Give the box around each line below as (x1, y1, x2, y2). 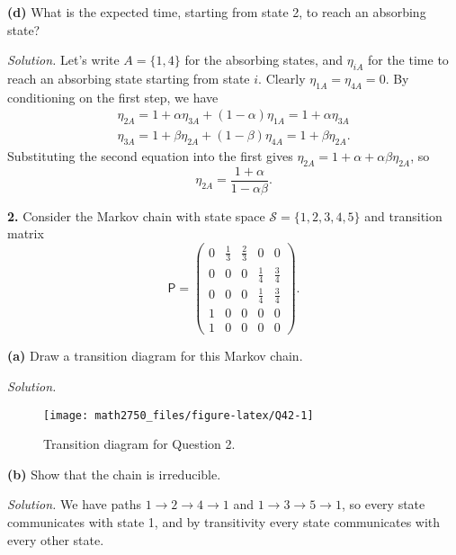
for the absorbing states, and (184, 50, 344, 69)
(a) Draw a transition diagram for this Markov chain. (7, 346, 303, 365)
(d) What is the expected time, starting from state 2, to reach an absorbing (7, 3, 426, 21)
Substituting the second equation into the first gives (7, 147, 293, 166)
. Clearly (258, 68, 306, 87)
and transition (364, 206, 443, 225)
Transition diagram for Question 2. (43, 434, 236, 453)
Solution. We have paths (7, 495, 141, 514)
